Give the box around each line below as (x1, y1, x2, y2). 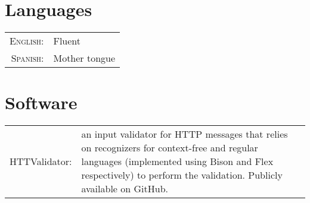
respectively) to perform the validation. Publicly (81, 168, 283, 182)
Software (5, 90, 77, 115)
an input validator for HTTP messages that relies (81, 127, 288, 141)
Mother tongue (53, 51, 116, 65)
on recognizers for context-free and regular (81, 141, 258, 155)
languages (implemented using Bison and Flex (81, 154, 274, 169)
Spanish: (11, 51, 44, 65)
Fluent (53, 34, 81, 48)
